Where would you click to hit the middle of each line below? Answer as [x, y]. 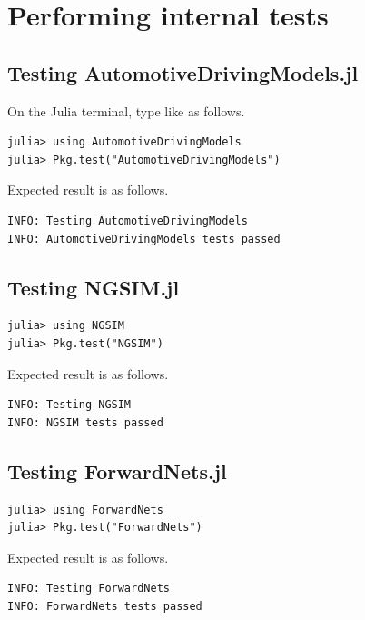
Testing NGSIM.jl [94, 287]
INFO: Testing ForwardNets [89, 589]
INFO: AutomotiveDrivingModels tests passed [144, 239]
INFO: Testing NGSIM [69, 405]
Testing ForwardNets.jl [117, 470]
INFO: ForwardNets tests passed [105, 606]
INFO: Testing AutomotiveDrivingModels [128, 220]
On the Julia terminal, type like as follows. [126, 110]
